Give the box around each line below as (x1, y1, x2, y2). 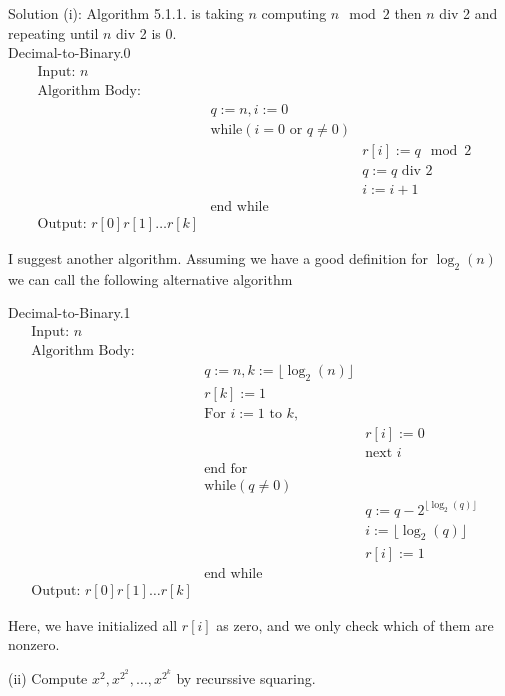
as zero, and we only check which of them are (216, 614, 494, 635)
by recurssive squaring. (176, 667, 316, 688)
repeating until (8, 22, 99, 43)
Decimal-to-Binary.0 (8, 42, 131, 63)
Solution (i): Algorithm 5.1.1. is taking (8, 3, 244, 23)
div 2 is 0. (116, 22, 177, 43)
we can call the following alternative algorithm (8, 268, 293, 289)
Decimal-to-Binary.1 (8, 302, 131, 323)
